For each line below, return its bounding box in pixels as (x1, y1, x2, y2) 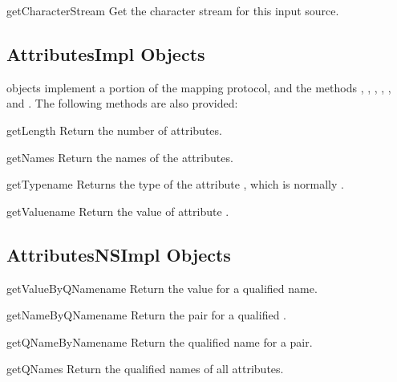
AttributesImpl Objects (6, 41, 205, 66)
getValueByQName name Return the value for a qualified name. (6, 279, 318, 296)
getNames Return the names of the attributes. (6, 148, 233, 165)
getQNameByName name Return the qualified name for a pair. (6, 333, 313, 350)
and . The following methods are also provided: (6, 95, 238, 112)
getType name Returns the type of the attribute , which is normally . (6, 176, 344, 193)
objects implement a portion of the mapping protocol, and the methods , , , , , (6, 79, 391, 95)
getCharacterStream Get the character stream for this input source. (6, 2, 339, 18)
